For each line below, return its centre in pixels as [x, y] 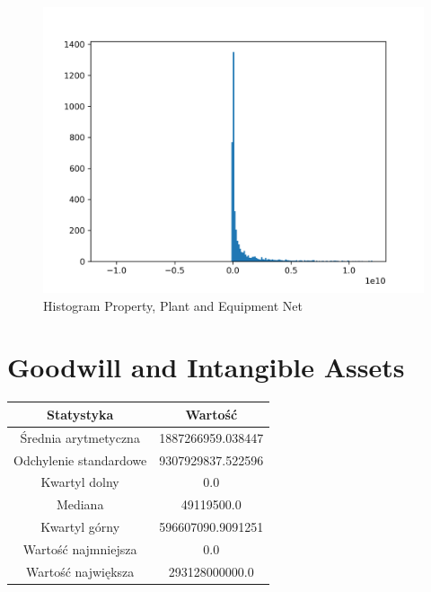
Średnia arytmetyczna [80, 437]
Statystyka [80, 414]
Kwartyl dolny [80, 482]
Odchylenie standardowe [80, 459]
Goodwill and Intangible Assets [206, 367]
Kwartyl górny [80, 527]
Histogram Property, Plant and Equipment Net [173, 305]
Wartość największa [80, 571]
